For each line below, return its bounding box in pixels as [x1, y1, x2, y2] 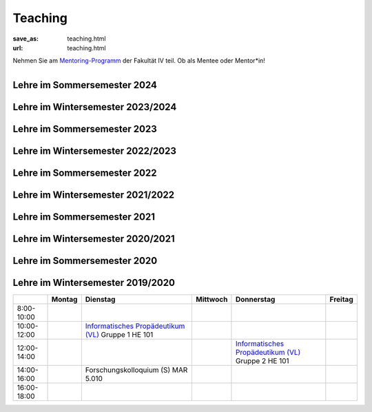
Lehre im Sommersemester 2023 [12, 123, 158, 134]
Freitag [329, 294, 354, 304]
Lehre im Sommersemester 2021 [12, 211, 155, 223]
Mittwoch [196, 294, 228, 304]
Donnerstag [235, 294, 276, 304]
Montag [51, 294, 78, 304]
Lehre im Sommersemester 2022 [12, 167, 157, 178]
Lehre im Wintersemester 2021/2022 [12, 189, 175, 200]
